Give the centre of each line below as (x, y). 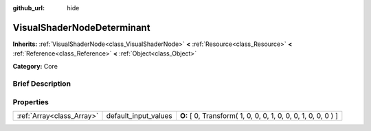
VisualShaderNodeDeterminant (81, 27)
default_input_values (139, 116)
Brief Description (42, 84)
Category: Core (35, 66)
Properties (31, 102)
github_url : (29, 8)
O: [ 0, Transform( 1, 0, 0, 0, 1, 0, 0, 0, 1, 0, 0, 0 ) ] (259, 116)
